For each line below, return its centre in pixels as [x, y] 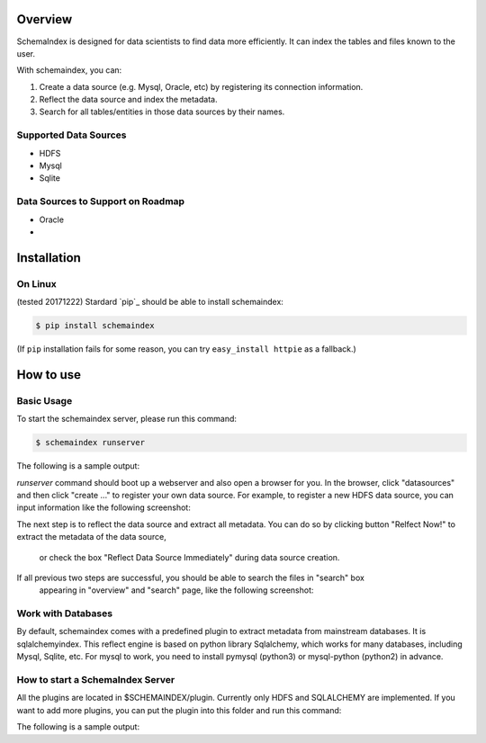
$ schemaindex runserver [90, 443]
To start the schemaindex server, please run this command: [127, 419]
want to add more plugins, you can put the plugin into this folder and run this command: [179, 710]
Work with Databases [64, 613]
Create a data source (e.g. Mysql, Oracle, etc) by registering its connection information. [201, 86]
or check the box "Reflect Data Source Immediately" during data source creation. [189, 557]
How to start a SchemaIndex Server [96, 679]
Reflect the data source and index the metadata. [128, 100]
